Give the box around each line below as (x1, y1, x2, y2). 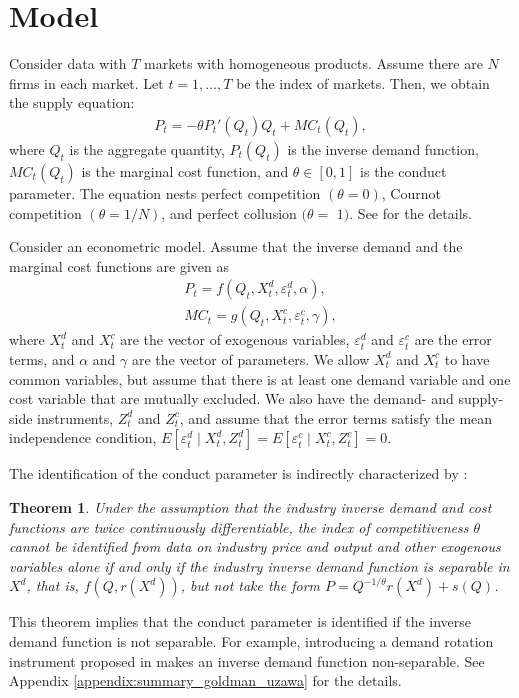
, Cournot (381, 182, 441, 203)
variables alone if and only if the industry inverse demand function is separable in (9, 555, 510, 576)
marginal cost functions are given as (9, 255, 230, 276)
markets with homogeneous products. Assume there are (144, 53, 483, 74)
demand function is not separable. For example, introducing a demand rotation (9, 630, 494, 651)
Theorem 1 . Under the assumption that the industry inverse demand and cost (9, 496, 492, 517)
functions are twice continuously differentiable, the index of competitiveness (9, 516, 469, 537)
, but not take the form (180, 575, 321, 596)
